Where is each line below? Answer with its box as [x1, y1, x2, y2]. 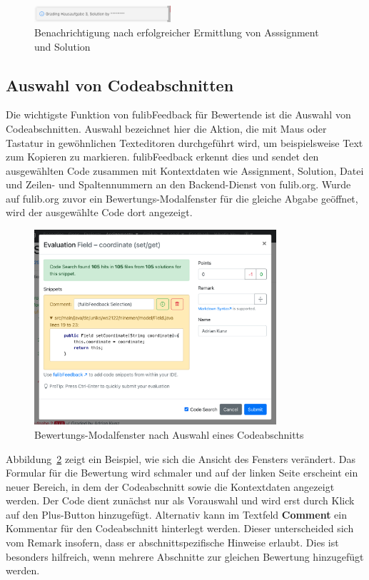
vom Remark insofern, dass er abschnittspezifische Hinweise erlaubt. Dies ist [6, 535, 339, 550]
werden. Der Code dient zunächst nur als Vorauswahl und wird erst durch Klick [6, 493, 355, 508]
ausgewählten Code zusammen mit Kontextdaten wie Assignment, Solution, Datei [6, 163, 364, 178]
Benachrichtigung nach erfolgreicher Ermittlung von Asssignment [34, 24, 319, 39]
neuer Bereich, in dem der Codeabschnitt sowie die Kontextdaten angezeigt [6, 479, 335, 494]
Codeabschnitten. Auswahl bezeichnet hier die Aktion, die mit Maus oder [6, 121, 327, 136]
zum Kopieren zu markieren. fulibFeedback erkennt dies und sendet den [6, 149, 319, 164]
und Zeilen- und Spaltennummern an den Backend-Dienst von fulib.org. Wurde [6, 177, 351, 192]
